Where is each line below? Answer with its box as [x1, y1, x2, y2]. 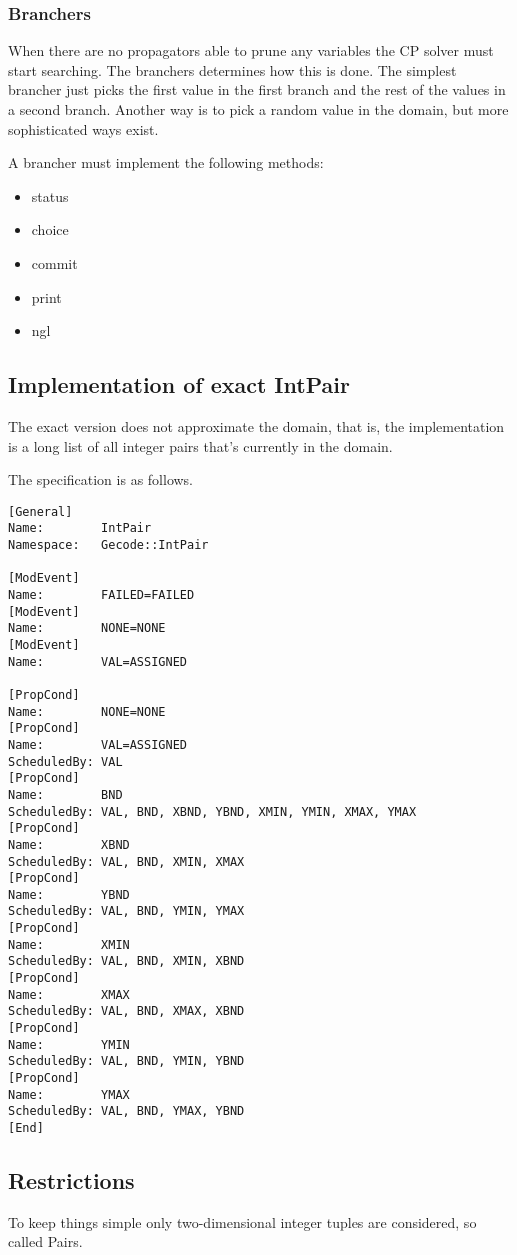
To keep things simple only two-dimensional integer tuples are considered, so [8, 1211, 477, 1232]
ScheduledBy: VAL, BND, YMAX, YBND [8, 1104, 245, 1119]
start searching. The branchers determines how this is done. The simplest [8, 59, 457, 80]
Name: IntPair [8, 521, 152, 536]
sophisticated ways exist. [8, 118, 159, 139]
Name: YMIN [8, 1037, 130, 1052]
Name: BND [8, 787, 123, 802]
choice [31, 219, 69, 240]
